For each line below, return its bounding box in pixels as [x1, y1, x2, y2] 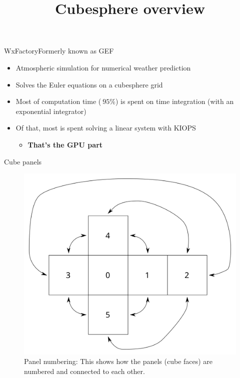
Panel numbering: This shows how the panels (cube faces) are [24, 356, 213, 366]
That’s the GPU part [27, 139, 103, 149]
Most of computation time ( [15, 96, 101, 106]
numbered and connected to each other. [24, 365, 145, 376]
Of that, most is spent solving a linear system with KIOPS [15, 122, 196, 133]
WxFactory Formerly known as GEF [4, 45, 114, 56]
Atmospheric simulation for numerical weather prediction [15, 62, 191, 72]
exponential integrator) [15, 105, 86, 116]
